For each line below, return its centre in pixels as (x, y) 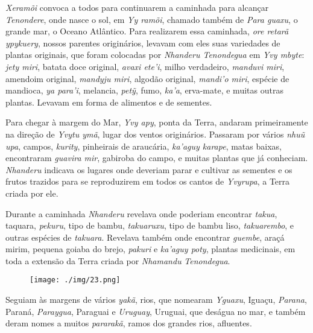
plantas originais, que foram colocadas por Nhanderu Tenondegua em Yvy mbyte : (155, 55)
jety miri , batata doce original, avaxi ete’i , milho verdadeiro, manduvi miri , (145, 66)
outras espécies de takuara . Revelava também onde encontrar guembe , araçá (145, 237)
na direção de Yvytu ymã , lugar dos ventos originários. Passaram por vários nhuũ (155, 134)
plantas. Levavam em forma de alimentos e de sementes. (109, 102)
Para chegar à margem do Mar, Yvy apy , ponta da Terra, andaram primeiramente (157, 122)
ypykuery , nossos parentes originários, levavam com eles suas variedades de (143, 43)
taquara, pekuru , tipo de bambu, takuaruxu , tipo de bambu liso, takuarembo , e (150, 225)
